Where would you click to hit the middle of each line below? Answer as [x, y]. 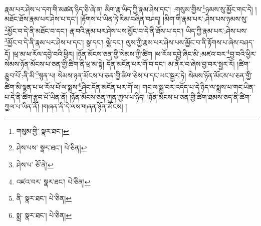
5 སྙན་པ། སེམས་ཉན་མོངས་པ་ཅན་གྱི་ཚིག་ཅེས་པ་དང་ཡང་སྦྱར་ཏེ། [111, 74]
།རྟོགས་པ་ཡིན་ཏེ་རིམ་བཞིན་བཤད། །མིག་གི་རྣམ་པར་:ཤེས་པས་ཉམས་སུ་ [164, 19]
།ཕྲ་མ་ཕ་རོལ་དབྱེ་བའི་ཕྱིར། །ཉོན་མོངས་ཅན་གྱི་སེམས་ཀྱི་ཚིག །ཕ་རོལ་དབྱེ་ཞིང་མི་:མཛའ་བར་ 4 [121, 53]
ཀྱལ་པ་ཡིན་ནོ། [22, 106]
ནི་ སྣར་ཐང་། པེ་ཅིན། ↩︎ [44, 198]
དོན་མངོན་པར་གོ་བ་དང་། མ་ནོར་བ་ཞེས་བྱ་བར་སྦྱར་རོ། [171, 63]
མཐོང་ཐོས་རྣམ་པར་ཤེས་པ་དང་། [41, 19]
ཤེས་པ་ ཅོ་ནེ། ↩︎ [35, 165]
